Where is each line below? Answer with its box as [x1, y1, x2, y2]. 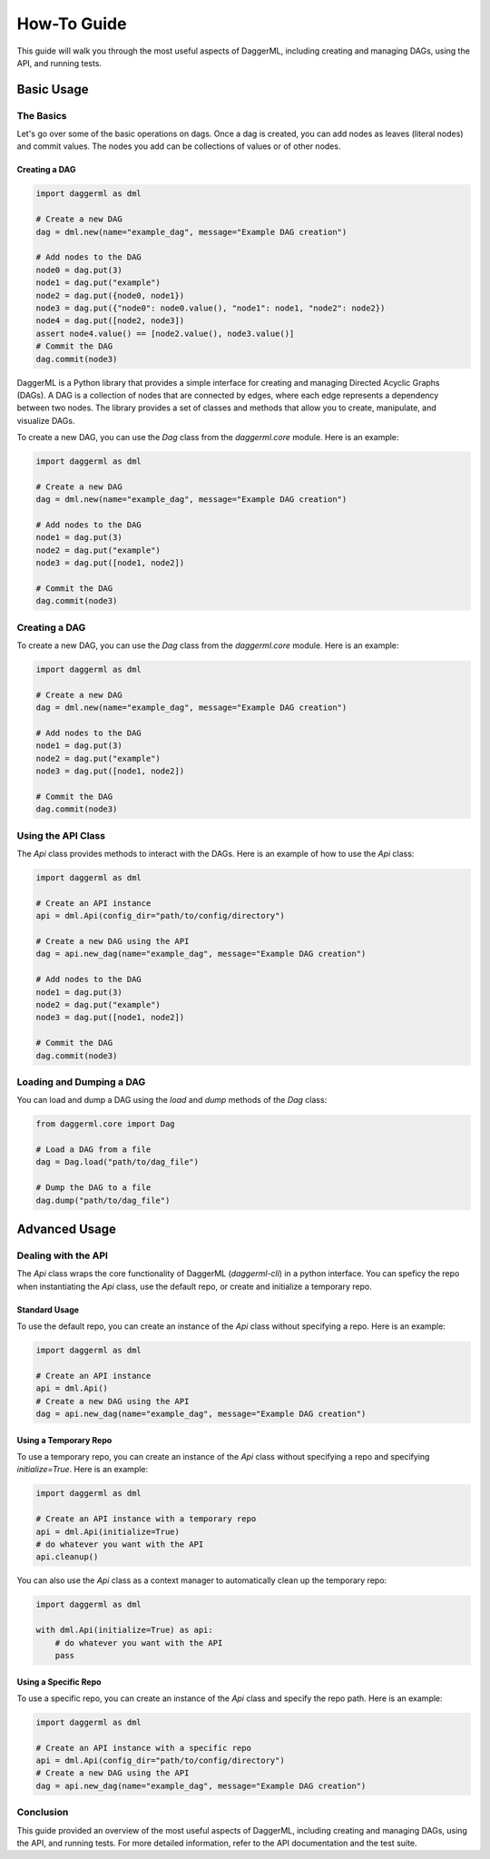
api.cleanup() [35, 1552, 99, 1562]
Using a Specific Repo [16, 1676, 102, 1687]
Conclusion [16, 1806, 69, 1819]
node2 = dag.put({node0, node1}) [35, 290, 185, 300]
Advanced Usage [16, 1222, 117, 1237]
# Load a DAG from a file [35, 1145, 152, 1155]
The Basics [16, 109, 67, 122]
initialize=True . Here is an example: [16, 1464, 149, 1475]
